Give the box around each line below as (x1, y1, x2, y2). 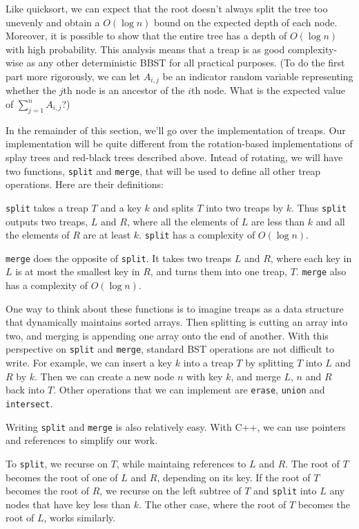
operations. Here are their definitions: (6, 177, 164, 192)
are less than (251, 214, 305, 228)
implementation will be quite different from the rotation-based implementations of (6, 136, 353, 151)
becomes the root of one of (6, 470, 118, 484)
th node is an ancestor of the (63, 83, 185, 98)
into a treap (183, 355, 233, 370)
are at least (83, 228, 131, 242)
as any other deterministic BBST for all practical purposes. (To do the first (26, 55, 345, 70)
